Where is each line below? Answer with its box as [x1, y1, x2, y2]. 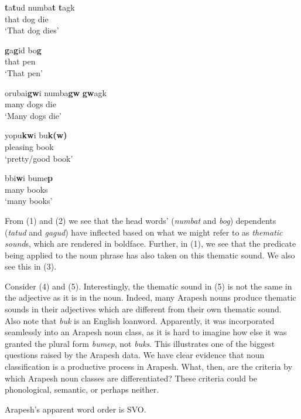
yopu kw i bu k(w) [5, 129, 67, 141]
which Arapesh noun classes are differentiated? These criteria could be [5, 372, 258, 384]
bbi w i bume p [5, 172, 53, 184]
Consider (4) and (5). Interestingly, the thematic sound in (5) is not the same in [5, 280, 292, 292]
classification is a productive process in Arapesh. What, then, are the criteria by [5, 360, 293, 373]
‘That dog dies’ [5, 24, 59, 36]
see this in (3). [5, 260, 57, 272]
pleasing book [5, 140, 54, 152]
